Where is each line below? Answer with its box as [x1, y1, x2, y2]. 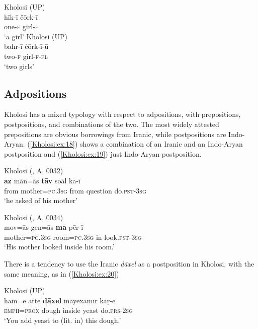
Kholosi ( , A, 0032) [4, 165, 63, 176]
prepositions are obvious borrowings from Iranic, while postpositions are [4, 128, 226, 139]
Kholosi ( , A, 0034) [4, 212, 63, 222]
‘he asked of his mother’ [4, 195, 78, 206]
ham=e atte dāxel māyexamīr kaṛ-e [4, 295, 116, 305]
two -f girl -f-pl [4, 50, 48, 61]
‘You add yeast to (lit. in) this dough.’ [4, 315, 121, 325]
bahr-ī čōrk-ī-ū [4, 41, 49, 51]
